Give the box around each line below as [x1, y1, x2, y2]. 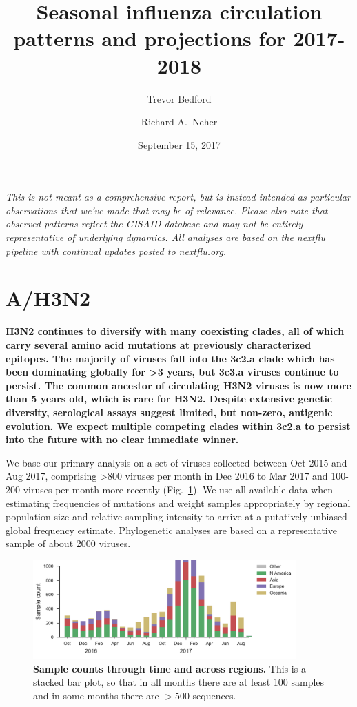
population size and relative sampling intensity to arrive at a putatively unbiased [6, 509, 347, 524]
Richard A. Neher [141, 114, 218, 129]
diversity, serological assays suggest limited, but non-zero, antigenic [6, 404, 333, 419]
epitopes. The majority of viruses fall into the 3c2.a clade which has [6, 351, 335, 365]
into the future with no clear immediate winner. [6, 432, 239, 447]
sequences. [192, 688, 236, 702]
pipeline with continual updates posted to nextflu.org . [6, 243, 227, 258]
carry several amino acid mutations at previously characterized [6, 337, 312, 351]
